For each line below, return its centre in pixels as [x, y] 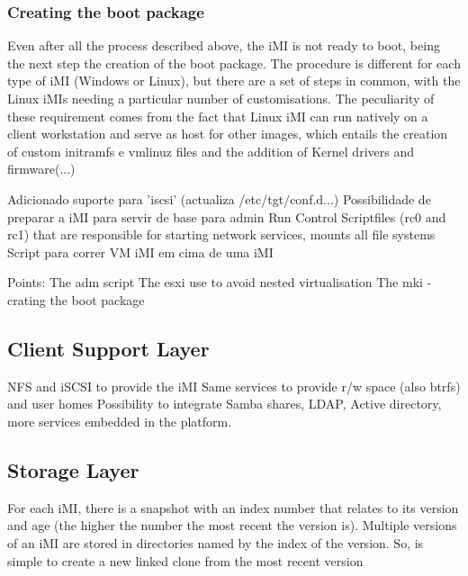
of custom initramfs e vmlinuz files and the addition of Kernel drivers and [211, 151]
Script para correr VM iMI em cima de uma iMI [140, 252]
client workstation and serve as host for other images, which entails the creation [228, 134]
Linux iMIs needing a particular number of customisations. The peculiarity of [221, 98]
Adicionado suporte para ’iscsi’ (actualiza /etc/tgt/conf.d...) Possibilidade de [219, 198]
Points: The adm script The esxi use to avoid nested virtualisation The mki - [220, 282]
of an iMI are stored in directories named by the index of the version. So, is [216, 542]
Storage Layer [73, 469]
